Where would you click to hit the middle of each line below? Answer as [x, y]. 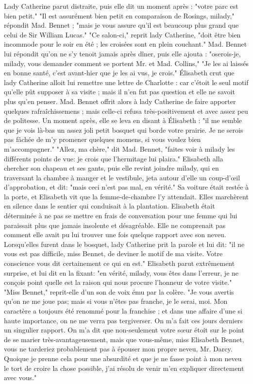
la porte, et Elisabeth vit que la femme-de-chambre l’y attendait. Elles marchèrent [126, 196]
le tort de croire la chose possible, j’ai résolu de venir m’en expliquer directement [124, 368]
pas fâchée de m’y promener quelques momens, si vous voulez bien [102, 139]
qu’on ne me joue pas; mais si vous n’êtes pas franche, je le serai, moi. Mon [116, 301]
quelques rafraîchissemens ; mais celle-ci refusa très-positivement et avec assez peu [126, 111]
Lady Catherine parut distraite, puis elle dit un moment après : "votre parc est [121, 6]
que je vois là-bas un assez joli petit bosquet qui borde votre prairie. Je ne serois [124, 130]
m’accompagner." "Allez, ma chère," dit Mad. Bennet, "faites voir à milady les [119, 148]
